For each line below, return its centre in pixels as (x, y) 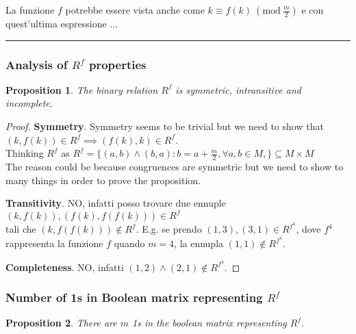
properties (117, 64)
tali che (21, 229)
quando (129, 243)
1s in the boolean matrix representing (209, 323)
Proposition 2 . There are (61, 323)
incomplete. (29, 103)
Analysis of (37, 64)
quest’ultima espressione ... (62, 23)
